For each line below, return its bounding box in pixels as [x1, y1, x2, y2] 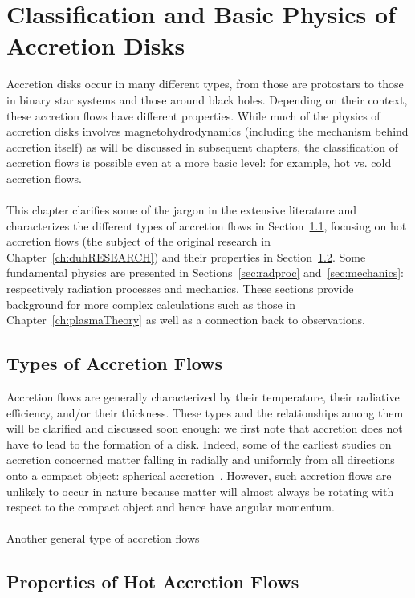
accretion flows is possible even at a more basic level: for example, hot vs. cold [6, 154, 392, 171]
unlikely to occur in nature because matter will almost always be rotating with [6, 482, 394, 499]
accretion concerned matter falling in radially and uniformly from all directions [6, 451, 395, 468]
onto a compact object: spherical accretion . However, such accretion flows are [6, 466, 392, 483]
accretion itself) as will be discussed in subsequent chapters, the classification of [6, 138, 399, 155]
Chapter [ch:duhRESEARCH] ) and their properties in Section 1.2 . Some [6, 248, 366, 265]
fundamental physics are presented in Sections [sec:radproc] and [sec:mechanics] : [6, 264, 405, 281]
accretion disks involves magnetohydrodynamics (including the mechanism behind [6, 123, 409, 140]
